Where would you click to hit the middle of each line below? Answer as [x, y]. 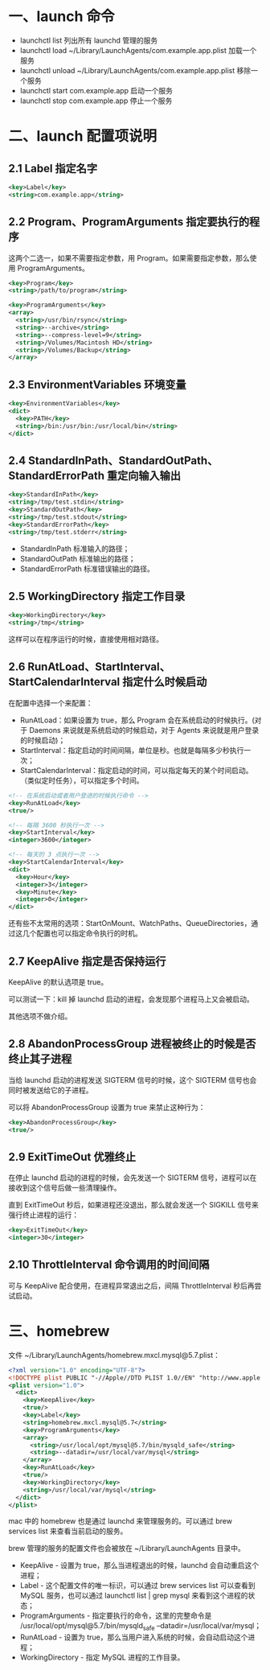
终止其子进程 [40, 1059]
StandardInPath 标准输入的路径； [75, 549]
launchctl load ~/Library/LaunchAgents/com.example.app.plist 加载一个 [138, 50]
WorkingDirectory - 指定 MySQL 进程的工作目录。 [102, 1657]
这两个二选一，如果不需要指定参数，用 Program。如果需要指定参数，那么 [129, 257]
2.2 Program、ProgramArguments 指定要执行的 [129, 222]
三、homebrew [59, 1331]
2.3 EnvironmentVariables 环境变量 [97, 384]
